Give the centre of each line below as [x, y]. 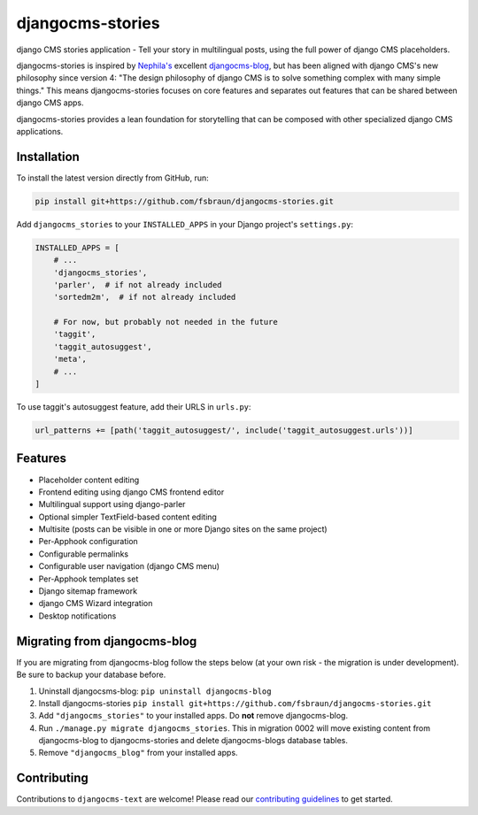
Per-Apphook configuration [89, 542]
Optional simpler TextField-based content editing [127, 517]
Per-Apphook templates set [89, 579]
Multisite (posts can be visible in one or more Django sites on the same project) [183, 529]
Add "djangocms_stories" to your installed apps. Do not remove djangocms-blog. [193, 716]
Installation [48, 156]
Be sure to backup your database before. [91, 675]
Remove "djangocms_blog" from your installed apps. [138, 753]
